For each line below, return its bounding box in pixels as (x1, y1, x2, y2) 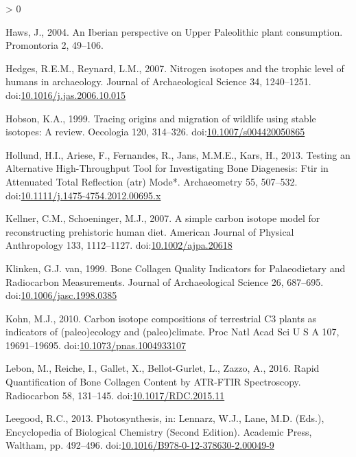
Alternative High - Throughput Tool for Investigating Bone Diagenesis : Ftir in (5, 161, 329, 175)
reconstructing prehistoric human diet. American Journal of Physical (5, 224, 294, 238)
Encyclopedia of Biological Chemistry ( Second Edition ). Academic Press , (5, 424, 312, 438)
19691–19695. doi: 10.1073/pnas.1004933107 (5, 337, 186, 352)
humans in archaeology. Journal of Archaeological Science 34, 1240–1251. (5, 74, 311, 89)
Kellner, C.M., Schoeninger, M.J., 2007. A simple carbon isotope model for (5, 211, 320, 225)
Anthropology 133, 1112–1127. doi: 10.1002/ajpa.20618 (5, 238, 233, 252)
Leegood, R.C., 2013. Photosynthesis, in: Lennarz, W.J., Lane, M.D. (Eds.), (5, 411, 324, 425)
